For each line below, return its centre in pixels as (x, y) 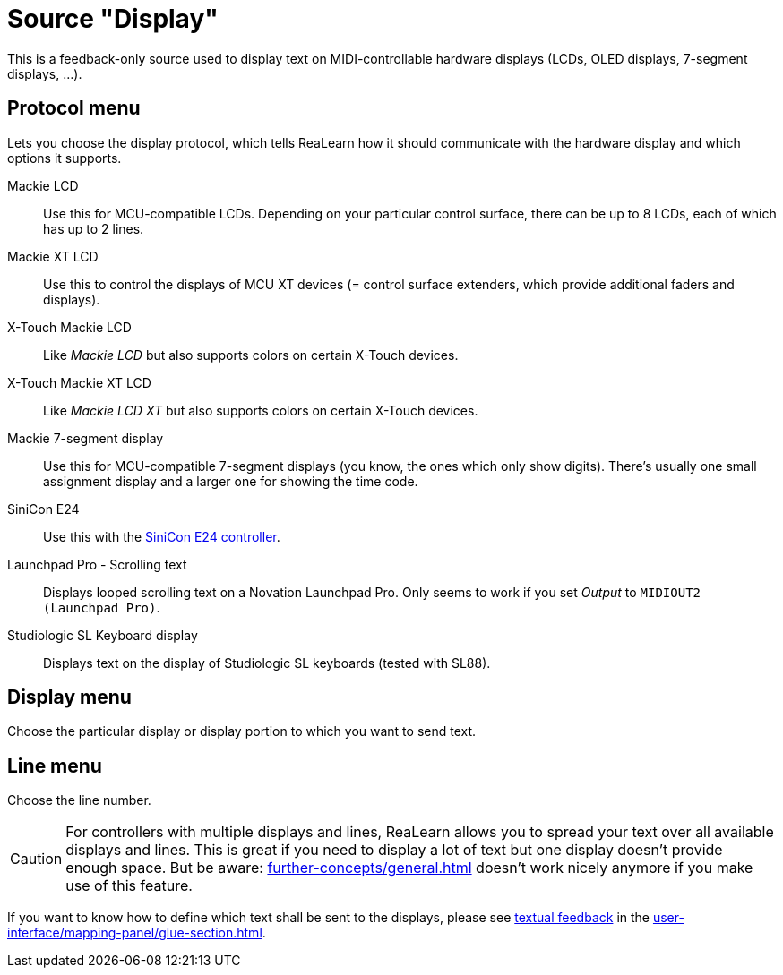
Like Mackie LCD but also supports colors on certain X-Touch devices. (251, 355)
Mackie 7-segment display (86, 438)
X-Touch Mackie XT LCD (79, 382)
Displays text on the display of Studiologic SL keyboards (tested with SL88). (267, 663)
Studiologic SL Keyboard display (103, 635)
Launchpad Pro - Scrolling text (97, 564)
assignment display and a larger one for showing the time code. (231, 481)
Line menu (55, 765)
